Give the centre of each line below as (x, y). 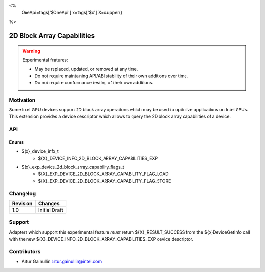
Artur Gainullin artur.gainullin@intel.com (62, 261)
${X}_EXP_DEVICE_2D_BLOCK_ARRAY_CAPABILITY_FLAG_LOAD (103, 174)
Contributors (25, 251)
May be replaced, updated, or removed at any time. (86, 69)
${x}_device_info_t (40, 151)
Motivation (22, 100)
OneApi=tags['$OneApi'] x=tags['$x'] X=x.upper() (72, 13)
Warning (31, 51)
